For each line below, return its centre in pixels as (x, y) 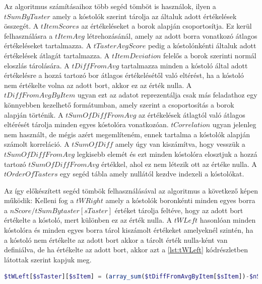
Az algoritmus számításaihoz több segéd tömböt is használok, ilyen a (110, 6)
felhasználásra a (28, 35)
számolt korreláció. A (37, 144)
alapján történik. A (34, 114)
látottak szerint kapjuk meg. (48, 259)
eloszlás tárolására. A (37, 65)
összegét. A (21, 26)
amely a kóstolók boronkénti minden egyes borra (180, 200)
